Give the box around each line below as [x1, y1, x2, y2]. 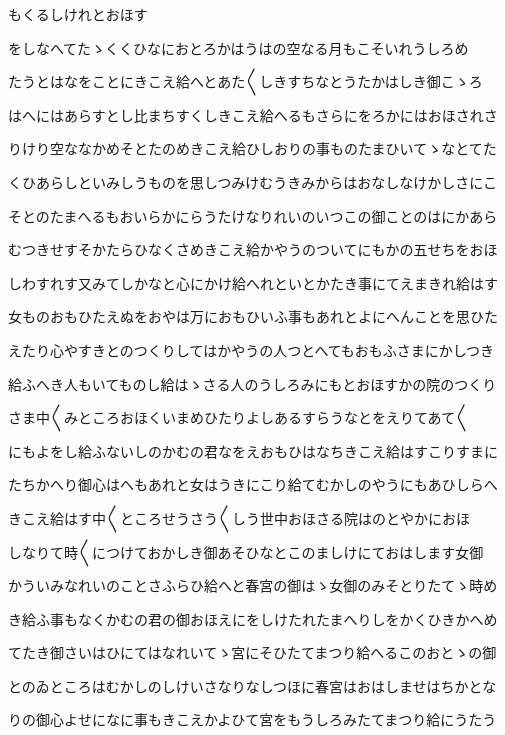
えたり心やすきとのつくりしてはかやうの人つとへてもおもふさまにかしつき [8, 339, 494, 360]
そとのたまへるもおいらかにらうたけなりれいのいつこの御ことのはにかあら [8, 205, 498, 226]
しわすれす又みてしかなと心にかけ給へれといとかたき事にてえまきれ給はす [8, 272, 498, 293]
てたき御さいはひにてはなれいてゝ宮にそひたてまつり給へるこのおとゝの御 [8, 642, 497, 663]
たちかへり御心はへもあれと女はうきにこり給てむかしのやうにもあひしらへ [8, 474, 498, 495]
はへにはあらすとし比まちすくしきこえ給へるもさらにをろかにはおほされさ [8, 104, 498, 125]
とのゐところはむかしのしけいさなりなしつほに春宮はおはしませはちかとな [8, 675, 497, 696]
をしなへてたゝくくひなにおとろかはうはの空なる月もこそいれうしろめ [8, 37, 469, 58]
